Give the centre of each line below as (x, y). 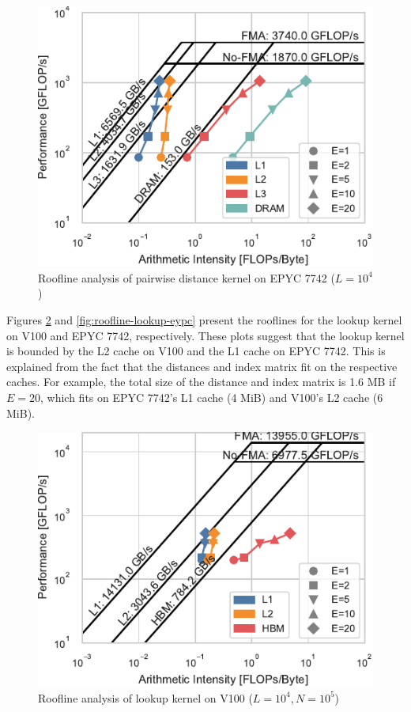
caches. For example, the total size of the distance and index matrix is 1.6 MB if (201, 382)
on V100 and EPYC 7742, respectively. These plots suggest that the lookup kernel (205, 335)
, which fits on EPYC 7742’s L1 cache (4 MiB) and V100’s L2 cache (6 (212, 397)
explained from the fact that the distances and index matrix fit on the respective (202, 366)
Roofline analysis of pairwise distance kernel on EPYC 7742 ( (187, 277)
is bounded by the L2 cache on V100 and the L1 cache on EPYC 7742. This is (196, 351)
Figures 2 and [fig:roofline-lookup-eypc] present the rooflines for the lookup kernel (204, 319)
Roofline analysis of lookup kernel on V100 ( (145, 697)
